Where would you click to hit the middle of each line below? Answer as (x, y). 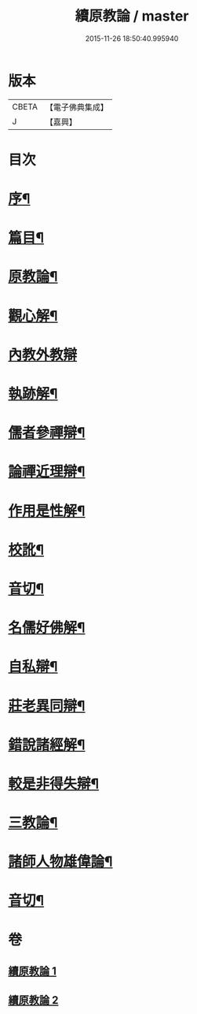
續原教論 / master (132, 16)
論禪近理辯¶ (47, 472)
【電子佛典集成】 (77, 107)
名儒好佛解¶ (47, 628)
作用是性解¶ (47, 511)
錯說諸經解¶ (47, 745)
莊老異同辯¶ (47, 706)
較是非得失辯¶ (54, 784)
